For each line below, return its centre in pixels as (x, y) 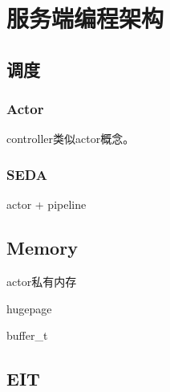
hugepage (29, 308)
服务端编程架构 (85, 18)
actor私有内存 (42, 281)
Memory (42, 248)
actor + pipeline (47, 204)
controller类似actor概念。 (71, 139)
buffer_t (27, 335)
